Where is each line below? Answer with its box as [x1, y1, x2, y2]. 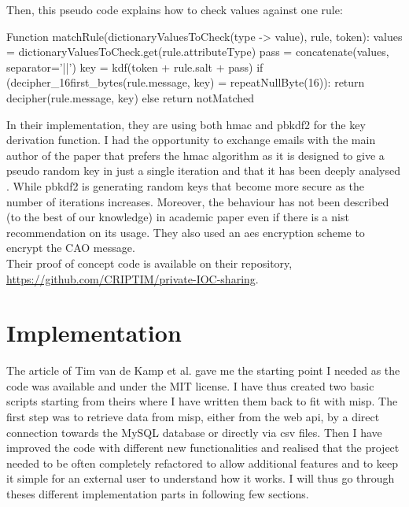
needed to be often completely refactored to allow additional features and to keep [6, 454, 398, 471]
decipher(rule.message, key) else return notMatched [6, 89, 254, 105]
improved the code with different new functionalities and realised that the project [6, 439, 400, 456]
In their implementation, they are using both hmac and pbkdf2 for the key [6, 116, 366, 132]
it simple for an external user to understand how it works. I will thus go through [6, 470, 395, 487]
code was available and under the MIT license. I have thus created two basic [6, 377, 374, 394]
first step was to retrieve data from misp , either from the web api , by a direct [6, 409, 380, 424]
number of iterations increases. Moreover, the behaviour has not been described [6, 193, 389, 209]
